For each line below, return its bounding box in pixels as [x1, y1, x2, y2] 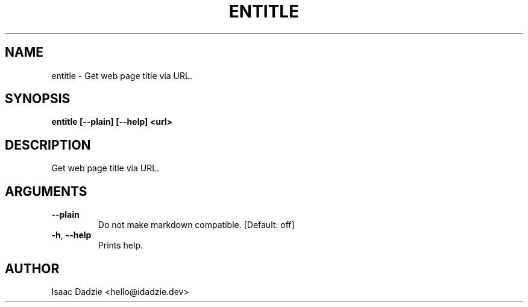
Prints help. [98, 240, 143, 251]
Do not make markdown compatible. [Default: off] [98, 220, 295, 230]
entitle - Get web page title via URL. [51, 70, 192, 81]
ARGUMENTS [5, 183, 87, 199]
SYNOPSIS [5, 91, 71, 107]
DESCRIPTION [5, 137, 91, 153]
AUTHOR [5, 261, 60, 276]
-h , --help [51, 230, 92, 241]
